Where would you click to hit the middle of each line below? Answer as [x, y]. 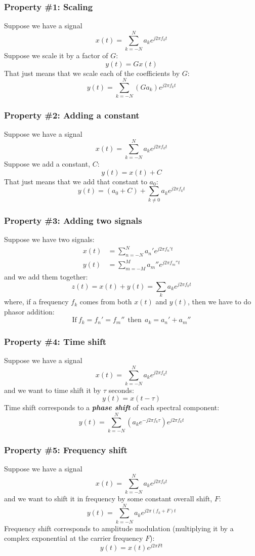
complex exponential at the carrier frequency [74, 538]
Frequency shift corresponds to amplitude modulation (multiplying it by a [119, 528]
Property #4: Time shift [55, 341]
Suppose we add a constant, [47, 164]
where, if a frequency [36, 302]
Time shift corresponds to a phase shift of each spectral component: [112, 407]
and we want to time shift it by [53, 390]
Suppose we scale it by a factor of [56, 55]
